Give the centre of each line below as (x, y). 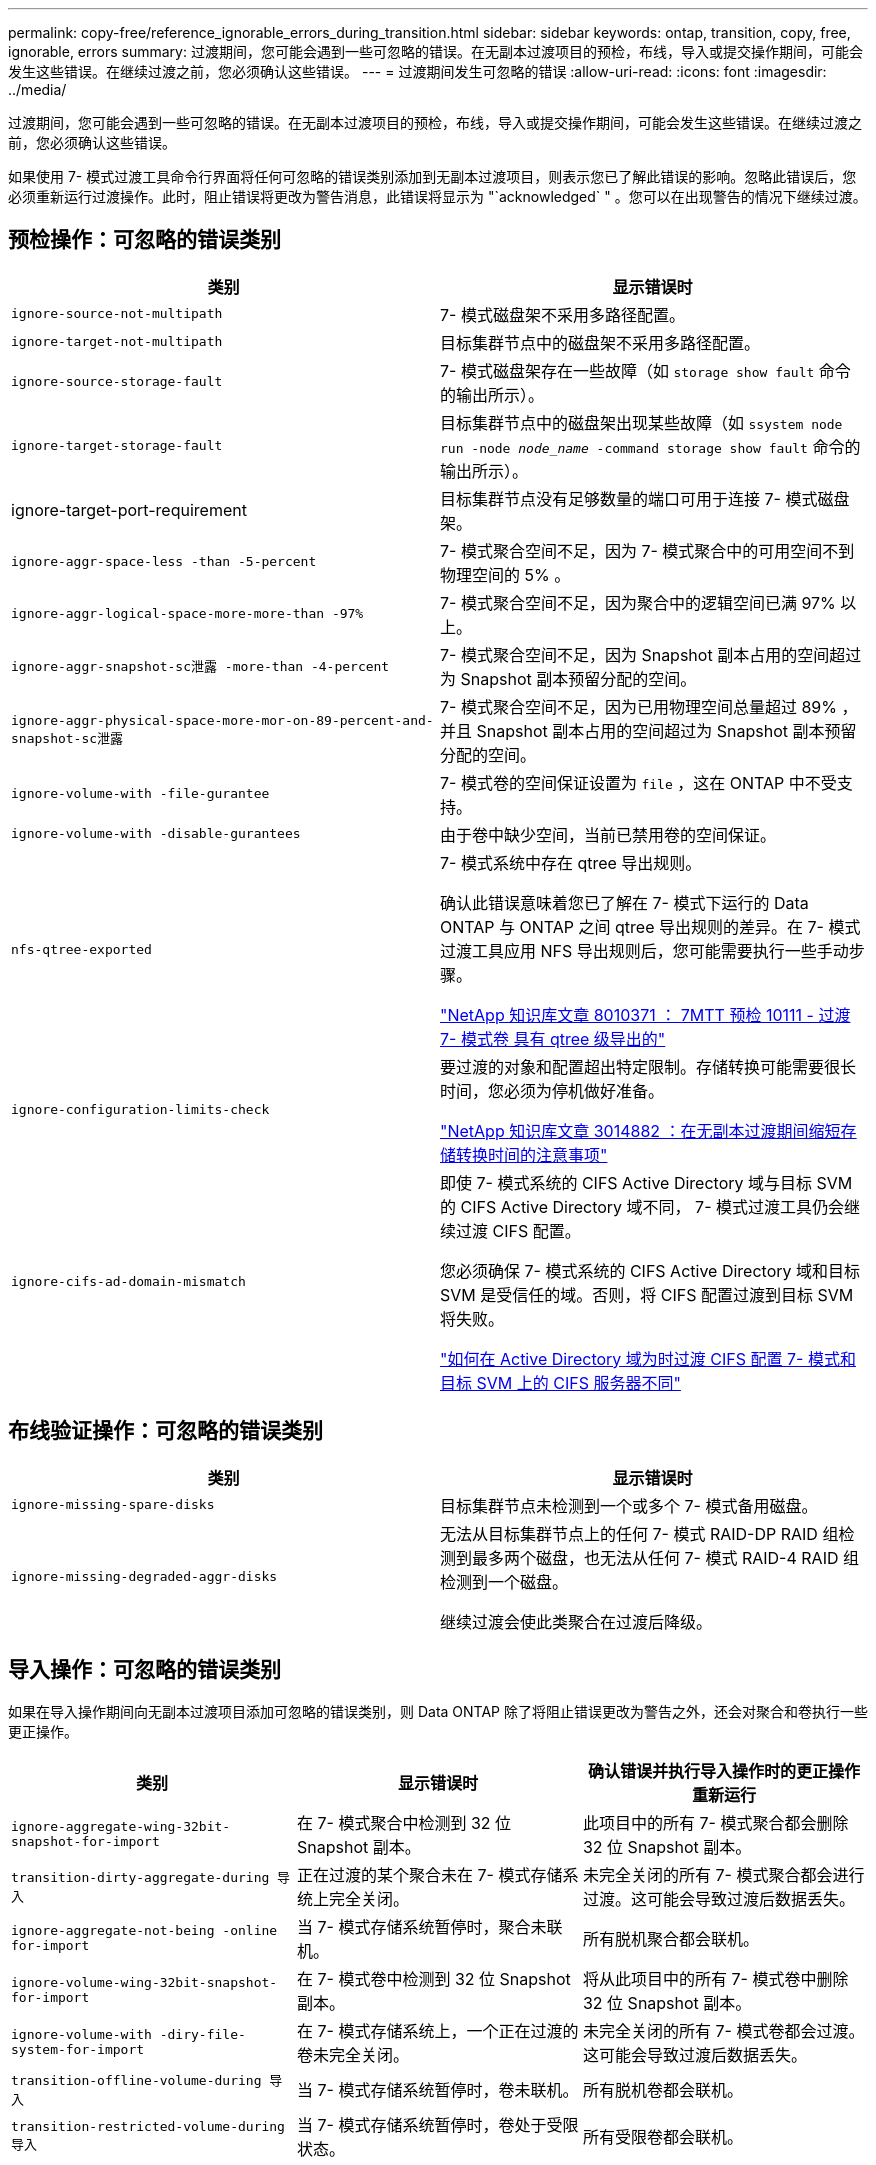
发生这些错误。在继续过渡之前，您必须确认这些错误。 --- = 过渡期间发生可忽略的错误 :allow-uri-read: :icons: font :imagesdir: (417, 71)
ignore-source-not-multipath (117, 314)
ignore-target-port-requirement (129, 509)
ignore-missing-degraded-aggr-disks (144, 1577)
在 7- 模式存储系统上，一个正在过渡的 (437, 2030)
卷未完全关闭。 (352, 2054)
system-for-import (78, 2049)
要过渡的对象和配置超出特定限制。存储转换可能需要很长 (648, 1066)
